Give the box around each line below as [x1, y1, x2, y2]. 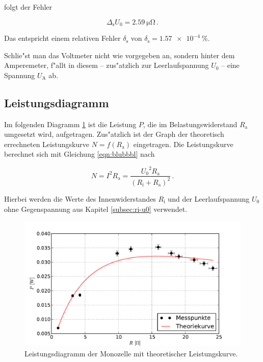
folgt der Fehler [4, 2, 52, 12]
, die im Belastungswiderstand [143, 118, 238, 129]
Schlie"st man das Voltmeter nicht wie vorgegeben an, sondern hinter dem [4, 50, 235, 60]
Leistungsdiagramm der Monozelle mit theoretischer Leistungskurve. [24, 348, 238, 358]
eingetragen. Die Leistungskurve [133, 138, 233, 149]
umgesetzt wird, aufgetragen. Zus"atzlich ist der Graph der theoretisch [4, 129, 224, 139]
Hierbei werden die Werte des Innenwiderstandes [4, 193, 156, 204]
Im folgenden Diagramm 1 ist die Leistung [4, 118, 137, 129]
